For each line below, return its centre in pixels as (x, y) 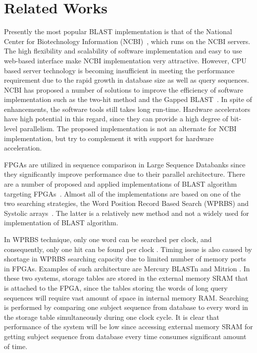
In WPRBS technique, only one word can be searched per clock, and (108, 239)
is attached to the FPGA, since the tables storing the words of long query (116, 287)
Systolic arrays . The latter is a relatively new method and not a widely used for (127, 213)
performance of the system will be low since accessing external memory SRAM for (128, 327)
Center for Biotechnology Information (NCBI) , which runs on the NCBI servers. (127, 41)
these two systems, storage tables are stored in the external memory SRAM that (126, 278)
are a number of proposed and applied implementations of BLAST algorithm (121, 184)
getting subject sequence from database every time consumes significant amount (125, 336)
